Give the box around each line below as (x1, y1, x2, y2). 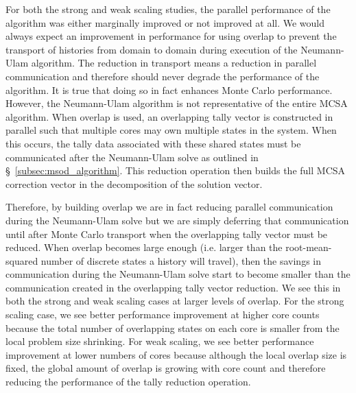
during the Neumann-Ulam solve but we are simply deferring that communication (5, 213, 349, 227)
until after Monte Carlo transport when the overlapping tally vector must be (5, 226, 328, 241)
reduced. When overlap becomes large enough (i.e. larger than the (5, 240, 283, 254)
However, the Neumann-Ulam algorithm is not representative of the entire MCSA (5, 96, 348, 110)
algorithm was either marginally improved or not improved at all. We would (5, 15, 325, 29)
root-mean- (285, 240, 332, 254)
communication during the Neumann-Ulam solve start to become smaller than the (5, 267, 351, 281)
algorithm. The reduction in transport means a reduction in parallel (31, 56, 317, 70)
